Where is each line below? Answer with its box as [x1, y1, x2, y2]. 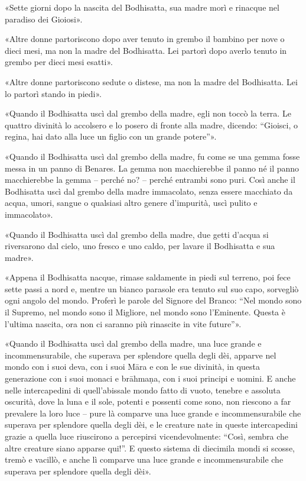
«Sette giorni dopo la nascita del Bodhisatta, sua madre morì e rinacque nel [5, 1, 279, 13]
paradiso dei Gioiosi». [5, 12, 83, 25]
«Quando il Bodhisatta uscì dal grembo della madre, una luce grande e [5, 337, 262, 350]
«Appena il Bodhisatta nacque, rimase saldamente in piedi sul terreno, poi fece [5, 271, 291, 283]
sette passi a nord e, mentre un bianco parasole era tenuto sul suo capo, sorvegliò [5, 282, 299, 295]
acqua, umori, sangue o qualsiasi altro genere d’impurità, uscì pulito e [5, 196, 258, 209]
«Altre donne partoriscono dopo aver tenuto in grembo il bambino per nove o [5, 33, 285, 45]
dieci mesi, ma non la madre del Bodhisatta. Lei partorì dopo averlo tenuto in [5, 44, 287, 56]
